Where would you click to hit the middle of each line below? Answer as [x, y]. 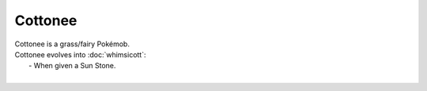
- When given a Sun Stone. [72, 66]
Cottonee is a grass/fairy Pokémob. [72, 44]
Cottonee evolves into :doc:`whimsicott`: [80, 54]
